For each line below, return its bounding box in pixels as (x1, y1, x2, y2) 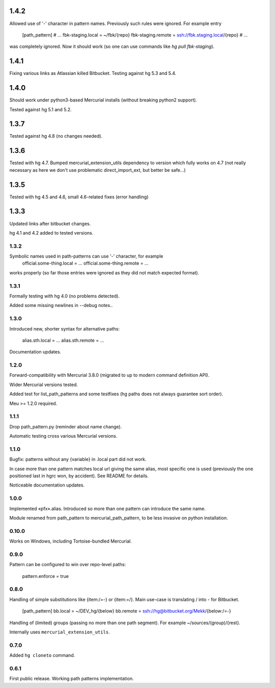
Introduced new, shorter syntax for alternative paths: (9, 325, 120, 332)
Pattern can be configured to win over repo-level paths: (9, 562, 126, 568)
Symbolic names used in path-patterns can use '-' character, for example (9, 253, 163, 260)
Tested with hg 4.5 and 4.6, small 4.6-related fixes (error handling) (9, 194, 149, 200)
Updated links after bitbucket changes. (9, 220, 91, 226)
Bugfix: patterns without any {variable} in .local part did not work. (9, 456, 147, 463)
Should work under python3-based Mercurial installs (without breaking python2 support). (9, 97, 197, 103)
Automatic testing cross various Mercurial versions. (9, 433, 118, 439)
